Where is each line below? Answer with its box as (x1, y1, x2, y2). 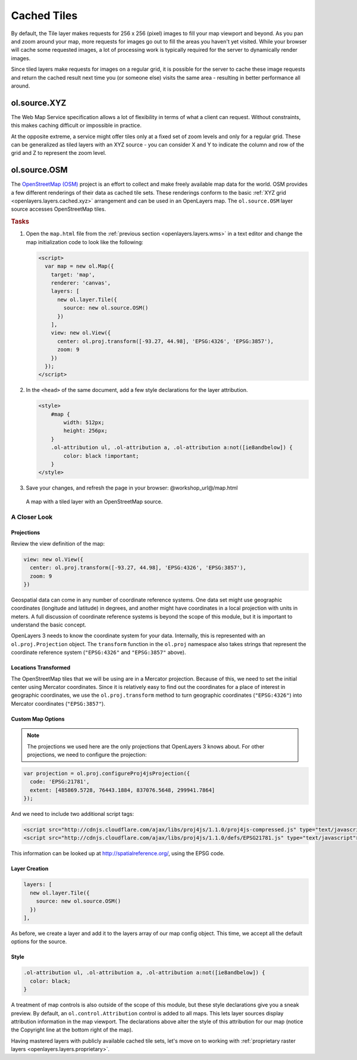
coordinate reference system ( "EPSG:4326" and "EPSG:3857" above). (11, 649, 186, 656)
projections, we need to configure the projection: (27, 751, 147, 758)
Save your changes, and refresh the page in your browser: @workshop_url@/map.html (26, 484, 238, 491)
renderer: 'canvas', (51, 280, 111, 286)
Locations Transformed (11, 664, 71, 671)
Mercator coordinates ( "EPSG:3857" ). (11, 700, 105, 707)
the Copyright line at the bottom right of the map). (11, 1026, 133, 1033)
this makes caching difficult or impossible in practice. (11, 122, 142, 129)
